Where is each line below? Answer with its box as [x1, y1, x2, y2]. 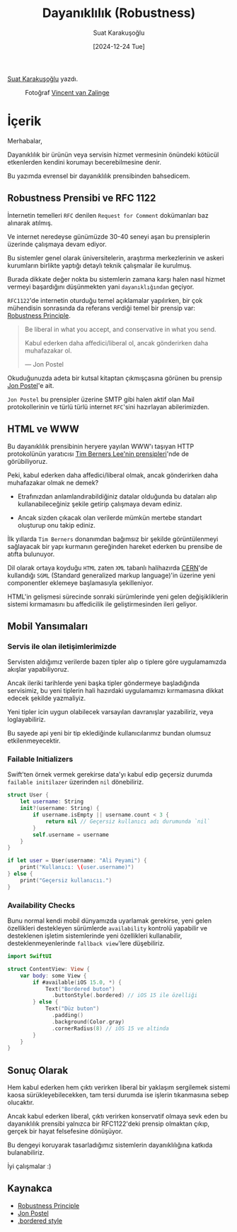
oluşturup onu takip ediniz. [17, 521, 96, 529]
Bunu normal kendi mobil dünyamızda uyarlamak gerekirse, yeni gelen [7, 916, 212, 925]
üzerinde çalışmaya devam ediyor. [7, 240, 108, 248]
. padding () [52, 1012, 83, 1019]
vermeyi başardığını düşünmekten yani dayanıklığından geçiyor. [7, 282, 195, 291]
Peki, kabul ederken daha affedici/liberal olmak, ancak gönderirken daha [7, 470, 219, 479]
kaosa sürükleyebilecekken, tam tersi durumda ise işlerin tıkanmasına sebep [7, 1091, 229, 1099]
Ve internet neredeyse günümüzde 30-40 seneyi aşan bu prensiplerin [7, 232, 211, 240]
